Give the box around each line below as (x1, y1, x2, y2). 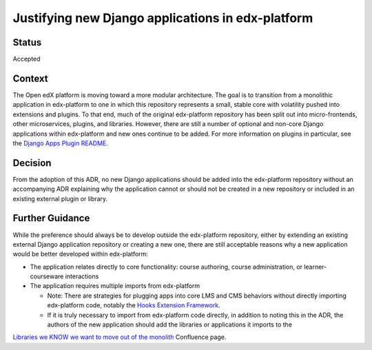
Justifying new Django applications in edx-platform (12, 10, 313, 25)
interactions (65, 272, 99, 280)
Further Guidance (12, 212, 90, 224)
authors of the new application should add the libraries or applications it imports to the (47, 320, 293, 329)
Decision (12, 157, 52, 169)
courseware (30, 272, 64, 280)
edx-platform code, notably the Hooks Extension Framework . (47, 301, 220, 309)
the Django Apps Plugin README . (12, 138, 108, 147)
